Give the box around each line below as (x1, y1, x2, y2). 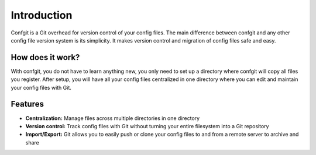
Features (11, 99, 44, 109)
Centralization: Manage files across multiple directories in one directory (25, 114, 200, 122)
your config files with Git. (11, 84, 71, 91)
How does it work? (11, 52, 80, 62)
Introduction (11, 9, 73, 22)
